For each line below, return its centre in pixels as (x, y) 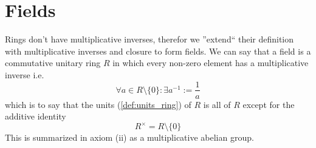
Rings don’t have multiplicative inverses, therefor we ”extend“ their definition (149, 39)
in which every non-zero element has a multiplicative (211, 63)
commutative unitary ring (53, 63)
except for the (269, 104)
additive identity (36, 116)
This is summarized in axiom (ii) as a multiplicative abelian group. (129, 137)
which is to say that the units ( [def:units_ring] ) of (98, 104)
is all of (217, 104)
